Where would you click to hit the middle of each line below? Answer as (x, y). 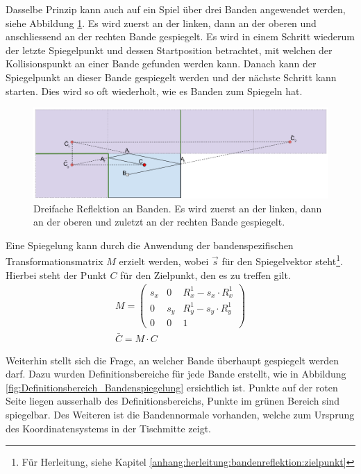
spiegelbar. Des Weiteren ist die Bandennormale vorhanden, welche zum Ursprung (180, 414)
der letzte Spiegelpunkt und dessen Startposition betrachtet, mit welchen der (169, 50)
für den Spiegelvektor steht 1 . (282, 260)
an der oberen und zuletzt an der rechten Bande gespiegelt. (159, 222)
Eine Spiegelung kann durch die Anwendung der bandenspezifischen (150, 245)
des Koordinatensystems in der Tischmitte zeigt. (108, 428)
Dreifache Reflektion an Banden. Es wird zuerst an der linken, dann (178, 208)
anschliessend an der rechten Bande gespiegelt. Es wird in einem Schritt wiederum (180, 36)
